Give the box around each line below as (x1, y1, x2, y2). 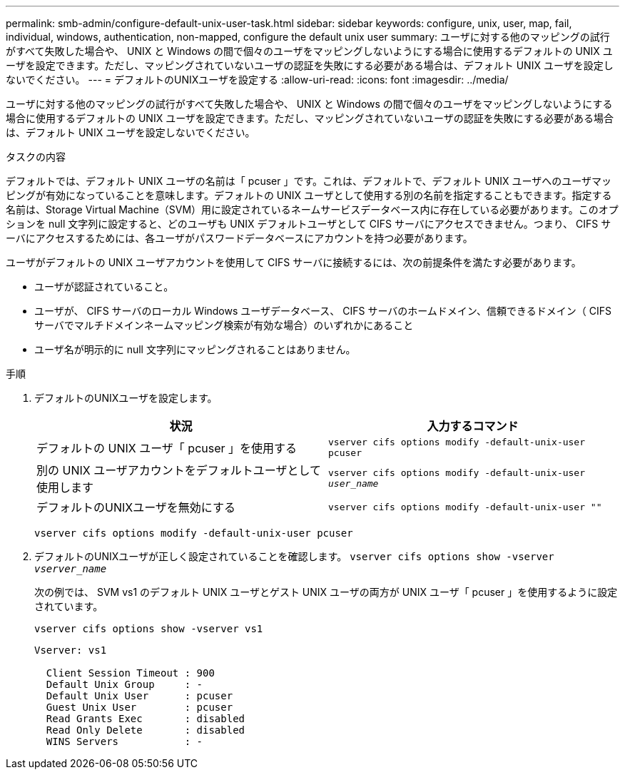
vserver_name (34, 563, 107, 574)
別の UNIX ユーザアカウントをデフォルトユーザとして (36, 463, 322, 477)
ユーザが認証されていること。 (34, 280, 174, 293)
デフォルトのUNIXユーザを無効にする (36, 500, 236, 515)
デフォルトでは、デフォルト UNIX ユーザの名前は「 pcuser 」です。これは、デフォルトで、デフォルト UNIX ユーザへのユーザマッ (6, 175, 612, 187)
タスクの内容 (6, 151, 66, 163)
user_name (328, 478, 379, 489)
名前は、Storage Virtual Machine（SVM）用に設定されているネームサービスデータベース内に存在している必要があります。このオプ (6, 203, 619, 216)
